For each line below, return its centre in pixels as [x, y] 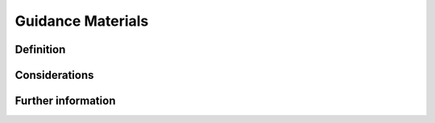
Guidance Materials [82, 21]
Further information [65, 101]
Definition [40, 49]
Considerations [54, 75]
